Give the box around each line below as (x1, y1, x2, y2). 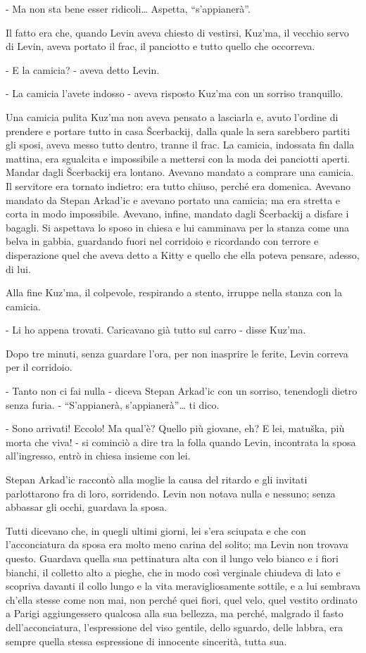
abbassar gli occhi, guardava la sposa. (6, 500, 168, 514)
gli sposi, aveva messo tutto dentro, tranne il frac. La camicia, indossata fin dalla (6, 137, 355, 152)
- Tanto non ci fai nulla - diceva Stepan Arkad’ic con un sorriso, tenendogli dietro (6, 383, 358, 398)
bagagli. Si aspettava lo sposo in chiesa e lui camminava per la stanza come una (6, 220, 350, 234)
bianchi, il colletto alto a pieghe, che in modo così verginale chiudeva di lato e (6, 564, 341, 579)
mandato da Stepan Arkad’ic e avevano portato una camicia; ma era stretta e (6, 192, 341, 207)
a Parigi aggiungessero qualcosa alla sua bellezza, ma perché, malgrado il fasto (6, 606, 343, 621)
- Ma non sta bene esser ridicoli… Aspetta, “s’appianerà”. (6, 1, 251, 15)
